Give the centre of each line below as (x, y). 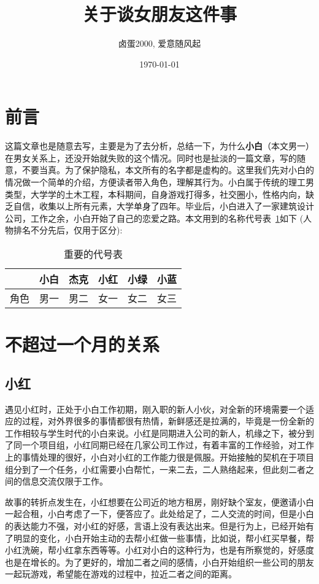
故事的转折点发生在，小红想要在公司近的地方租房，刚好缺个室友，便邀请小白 (159, 501)
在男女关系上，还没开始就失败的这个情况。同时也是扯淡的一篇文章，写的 (151, 158)
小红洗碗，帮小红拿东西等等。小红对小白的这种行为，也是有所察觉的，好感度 (159, 550)
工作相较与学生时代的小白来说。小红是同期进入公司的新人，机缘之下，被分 (155, 433)
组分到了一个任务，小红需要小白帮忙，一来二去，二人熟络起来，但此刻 (147, 469)
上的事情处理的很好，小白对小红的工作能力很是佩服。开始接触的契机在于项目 (159, 457)
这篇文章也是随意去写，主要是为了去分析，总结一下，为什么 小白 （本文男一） (159, 146)
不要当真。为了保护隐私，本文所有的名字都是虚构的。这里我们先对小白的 (168, 170)
